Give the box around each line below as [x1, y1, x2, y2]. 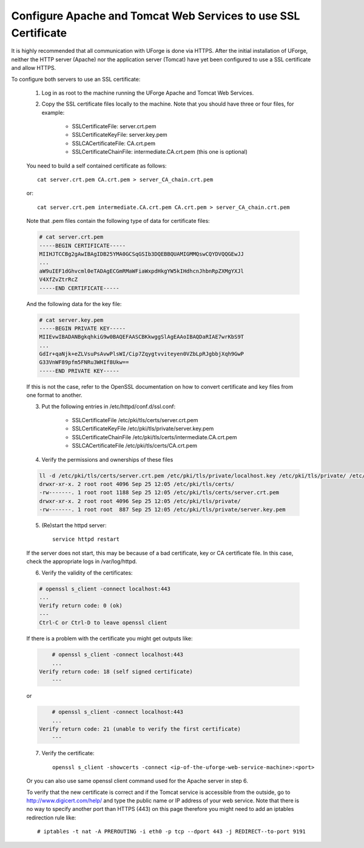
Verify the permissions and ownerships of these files [41, 456, 174, 463]
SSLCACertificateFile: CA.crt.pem [72, 140, 156, 147]
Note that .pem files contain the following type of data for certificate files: [26, 217, 211, 225]
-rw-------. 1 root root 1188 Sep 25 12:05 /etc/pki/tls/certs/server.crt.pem [39, 489, 279, 496]
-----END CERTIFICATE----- [39, 284, 120, 292]
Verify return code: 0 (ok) [39, 602, 123, 609]
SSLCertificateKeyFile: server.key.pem [72, 131, 168, 138]
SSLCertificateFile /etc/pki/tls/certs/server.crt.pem [72, 417, 198, 423]
